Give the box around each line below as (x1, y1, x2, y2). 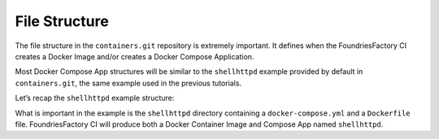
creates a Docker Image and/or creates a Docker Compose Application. (15, 51, 254, 61)
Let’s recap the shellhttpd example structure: (15, 93, 175, 103)
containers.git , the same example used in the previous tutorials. (15, 78, 242, 88)
